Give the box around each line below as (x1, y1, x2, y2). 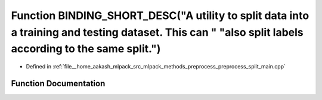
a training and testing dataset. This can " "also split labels (11, 26, 304, 39)
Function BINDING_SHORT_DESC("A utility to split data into (11, 9, 309, 22)
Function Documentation (11, 78, 106, 89)
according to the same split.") (11, 42, 161, 56)
